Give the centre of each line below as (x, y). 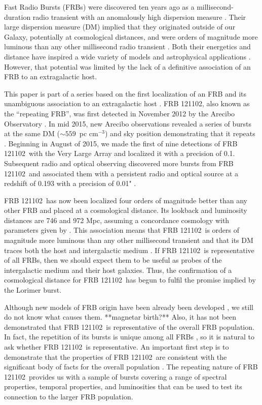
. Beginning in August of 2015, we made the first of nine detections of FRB (121, 143)
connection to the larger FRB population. (69, 396)
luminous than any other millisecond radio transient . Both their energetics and (127, 46)
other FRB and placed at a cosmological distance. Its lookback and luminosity (126, 210)
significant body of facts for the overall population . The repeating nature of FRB (131, 367)
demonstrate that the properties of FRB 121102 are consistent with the (116, 356)
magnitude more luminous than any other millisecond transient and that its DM (129, 240)
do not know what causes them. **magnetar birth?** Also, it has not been (120, 317)
